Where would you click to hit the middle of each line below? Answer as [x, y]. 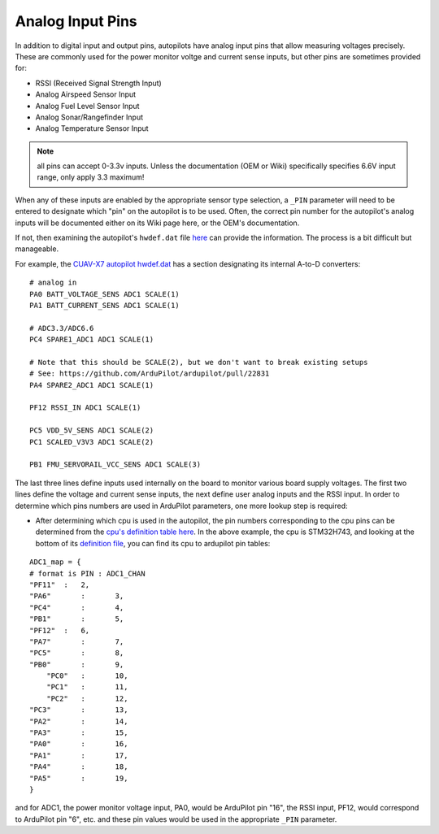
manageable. [37, 249]
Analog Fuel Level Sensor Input [87, 106]
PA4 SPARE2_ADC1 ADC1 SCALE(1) [92, 385]
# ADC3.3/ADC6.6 [62, 328]
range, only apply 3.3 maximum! [91, 177]
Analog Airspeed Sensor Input [86, 94]
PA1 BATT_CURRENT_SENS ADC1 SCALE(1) [105, 305]
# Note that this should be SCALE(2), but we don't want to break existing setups [199, 362]
